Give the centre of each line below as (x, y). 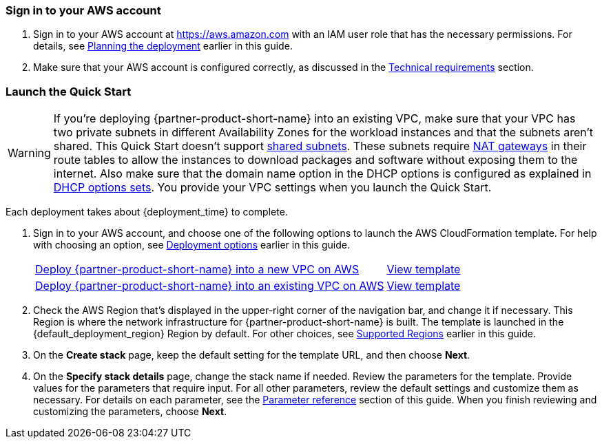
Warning (29, 153)
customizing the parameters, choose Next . (130, 412)
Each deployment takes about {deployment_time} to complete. (147, 212)
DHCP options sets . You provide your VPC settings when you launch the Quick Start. (272, 188)
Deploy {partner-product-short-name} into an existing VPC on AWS (210, 286)
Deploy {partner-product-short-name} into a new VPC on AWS (197, 269)
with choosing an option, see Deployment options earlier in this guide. (191, 245)
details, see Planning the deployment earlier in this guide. (163, 46)
